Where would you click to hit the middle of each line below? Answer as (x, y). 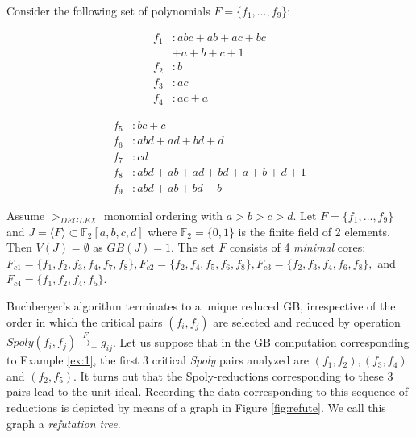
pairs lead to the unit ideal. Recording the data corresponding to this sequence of (208, 391)
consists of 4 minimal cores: (297, 247)
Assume (26, 215)
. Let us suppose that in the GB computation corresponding (261, 341)
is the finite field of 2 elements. (314, 231)
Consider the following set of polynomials (108, 10)
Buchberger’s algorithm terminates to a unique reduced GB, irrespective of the (201, 305)
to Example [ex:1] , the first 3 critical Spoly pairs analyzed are (158, 360)
